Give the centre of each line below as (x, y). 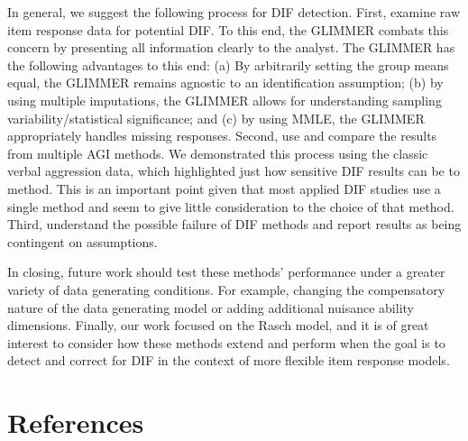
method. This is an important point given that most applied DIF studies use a (224, 188)
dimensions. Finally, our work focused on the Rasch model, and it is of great (218, 325)
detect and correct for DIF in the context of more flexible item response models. (229, 360)
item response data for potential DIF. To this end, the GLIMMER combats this (228, 29)
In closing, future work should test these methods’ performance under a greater (226, 272)
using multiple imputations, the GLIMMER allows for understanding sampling (225, 100)
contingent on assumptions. (83, 241)
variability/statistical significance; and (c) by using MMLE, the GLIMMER (216, 118)
